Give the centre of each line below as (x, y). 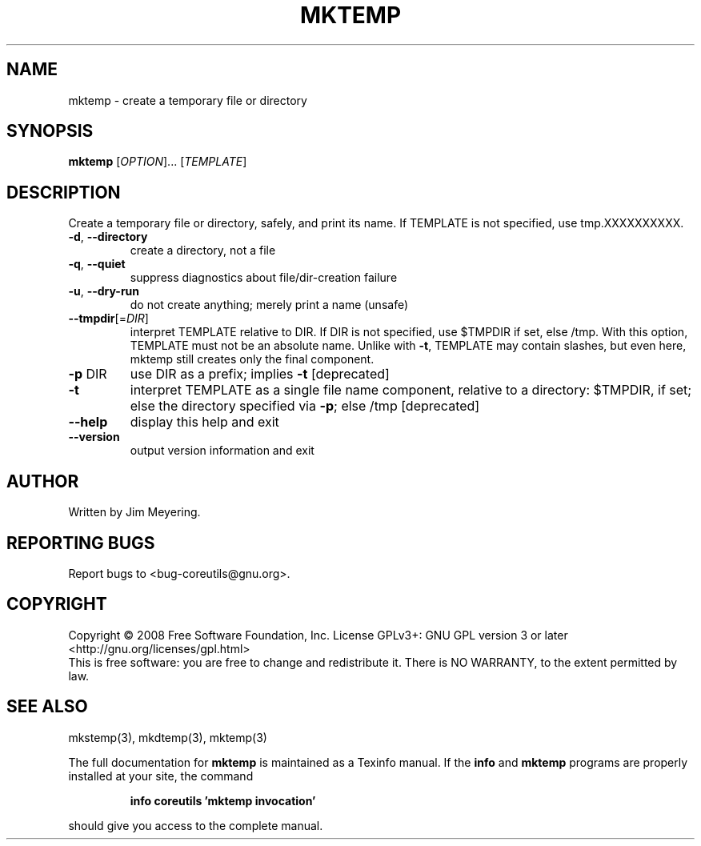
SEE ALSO (47, 707)
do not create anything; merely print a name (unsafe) (269, 305)
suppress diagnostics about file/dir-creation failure (264, 278)
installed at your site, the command (161, 776)
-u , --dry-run (104, 291)
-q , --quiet (97, 264)
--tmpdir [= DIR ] (108, 319)
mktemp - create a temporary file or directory (188, 100)
